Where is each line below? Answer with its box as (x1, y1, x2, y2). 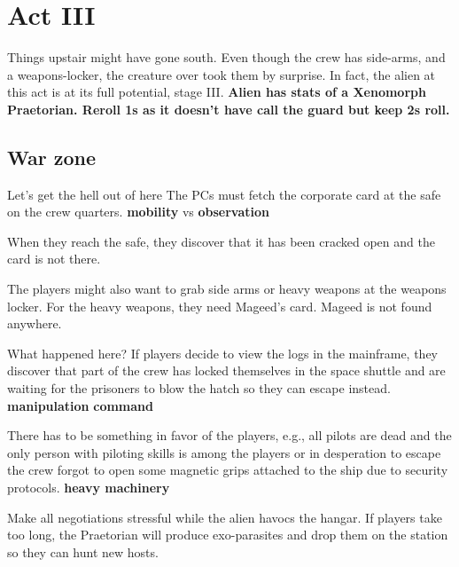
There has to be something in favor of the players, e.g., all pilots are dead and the (7, 426, 452, 445)
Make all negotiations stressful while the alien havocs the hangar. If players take (7, 508, 442, 526)
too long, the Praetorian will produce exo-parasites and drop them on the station (7, 525, 448, 544)
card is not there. (7, 249, 101, 268)
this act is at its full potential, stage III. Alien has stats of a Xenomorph (7, 83, 426, 101)
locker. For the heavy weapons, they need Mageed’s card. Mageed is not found (7, 296, 432, 315)
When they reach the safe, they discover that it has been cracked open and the (7, 232, 435, 250)
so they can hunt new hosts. (7, 542, 159, 561)
